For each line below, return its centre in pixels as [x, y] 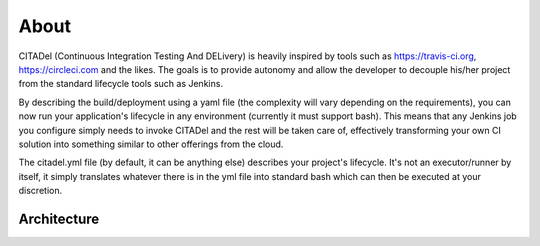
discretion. [40, 191]
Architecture [59, 218]
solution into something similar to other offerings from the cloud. [151, 144]
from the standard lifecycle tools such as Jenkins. [121, 84]
